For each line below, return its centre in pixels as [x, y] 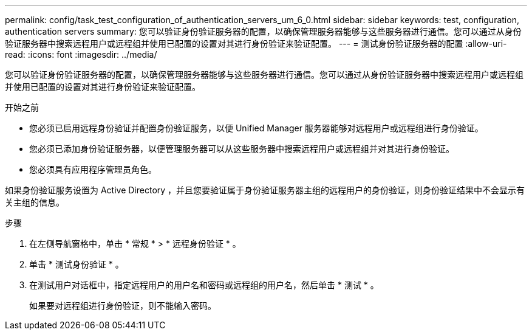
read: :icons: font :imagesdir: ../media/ [81, 54]
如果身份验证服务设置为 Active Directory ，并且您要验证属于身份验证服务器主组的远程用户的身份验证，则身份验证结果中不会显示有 [265, 190]
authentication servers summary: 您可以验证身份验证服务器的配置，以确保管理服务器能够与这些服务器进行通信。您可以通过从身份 [263, 31]
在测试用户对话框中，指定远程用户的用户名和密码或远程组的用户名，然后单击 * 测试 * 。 [204, 285]
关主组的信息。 [35, 202]
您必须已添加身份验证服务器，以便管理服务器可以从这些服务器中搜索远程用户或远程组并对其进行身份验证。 [242, 149]
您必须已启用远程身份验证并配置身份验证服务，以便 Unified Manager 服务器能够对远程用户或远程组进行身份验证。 [256, 128]
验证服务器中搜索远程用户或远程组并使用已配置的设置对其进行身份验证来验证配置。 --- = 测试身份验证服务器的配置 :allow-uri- [256, 43]
